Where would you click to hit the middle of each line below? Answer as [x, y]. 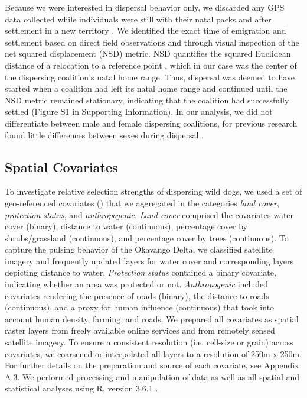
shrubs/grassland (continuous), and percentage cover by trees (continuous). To [147, 237]
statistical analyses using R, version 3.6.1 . [81, 388]
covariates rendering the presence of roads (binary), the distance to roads [137, 295]
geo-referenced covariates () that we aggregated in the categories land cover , [142, 203]
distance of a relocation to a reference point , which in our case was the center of [151, 65]
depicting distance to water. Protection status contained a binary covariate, [141, 272]
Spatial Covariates [61, 166]
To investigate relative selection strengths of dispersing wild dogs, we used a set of [153, 191]
